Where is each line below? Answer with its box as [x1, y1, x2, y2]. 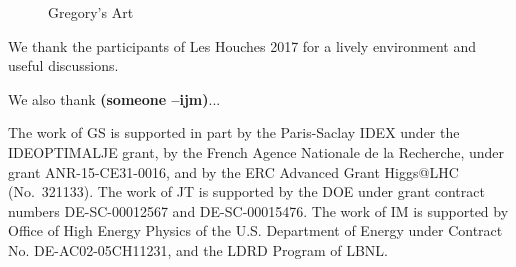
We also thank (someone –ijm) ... [8, 88, 221, 109]
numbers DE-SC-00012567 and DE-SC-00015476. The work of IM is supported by [8, 200, 509, 221]
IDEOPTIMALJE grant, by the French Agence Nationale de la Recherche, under [8, 141, 504, 162]
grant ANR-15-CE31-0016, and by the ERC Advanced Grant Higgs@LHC [8, 161, 459, 182]
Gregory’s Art [48, 2, 134, 22]
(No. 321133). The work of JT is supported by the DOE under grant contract [8, 181, 485, 202]
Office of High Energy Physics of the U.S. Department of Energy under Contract [8, 220, 503, 241]
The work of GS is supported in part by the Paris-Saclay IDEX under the [8, 122, 460, 143]
